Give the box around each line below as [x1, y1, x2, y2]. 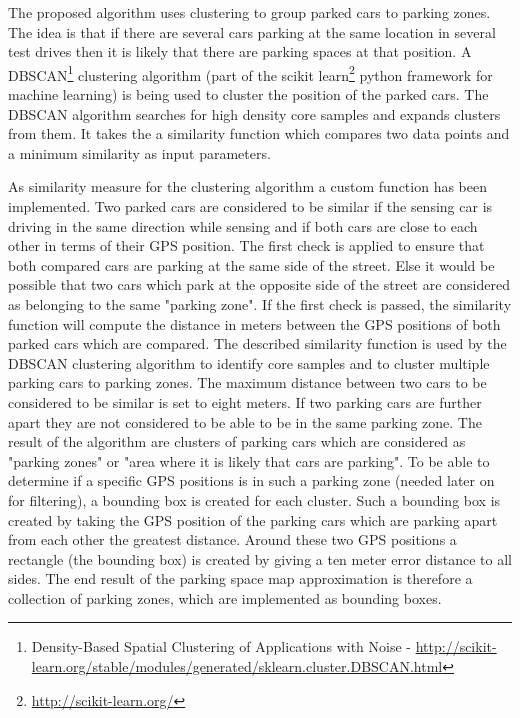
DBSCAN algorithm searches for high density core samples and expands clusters [8, 103, 501, 124]
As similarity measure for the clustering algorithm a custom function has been [8, 176, 487, 197]
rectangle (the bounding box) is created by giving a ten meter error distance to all [8, 548, 512, 569]
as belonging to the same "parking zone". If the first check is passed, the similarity [8, 293, 512, 314]
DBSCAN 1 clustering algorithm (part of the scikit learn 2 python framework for [8, 61, 493, 85]
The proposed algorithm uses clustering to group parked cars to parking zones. [8, 2, 491, 22]
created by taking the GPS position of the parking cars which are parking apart [8, 509, 498, 530]
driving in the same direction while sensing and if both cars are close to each [8, 215, 478, 236]
